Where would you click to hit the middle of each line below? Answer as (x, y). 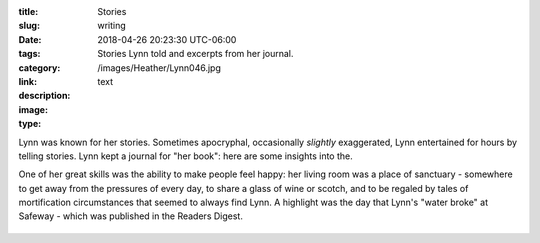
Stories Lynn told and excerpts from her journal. (195, 54)
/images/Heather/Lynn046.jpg (159, 67)
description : (44, 96)
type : (30, 124)
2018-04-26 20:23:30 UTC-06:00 (167, 39)
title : (28, 11)
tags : (29, 54)
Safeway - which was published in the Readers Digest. (131, 216)
